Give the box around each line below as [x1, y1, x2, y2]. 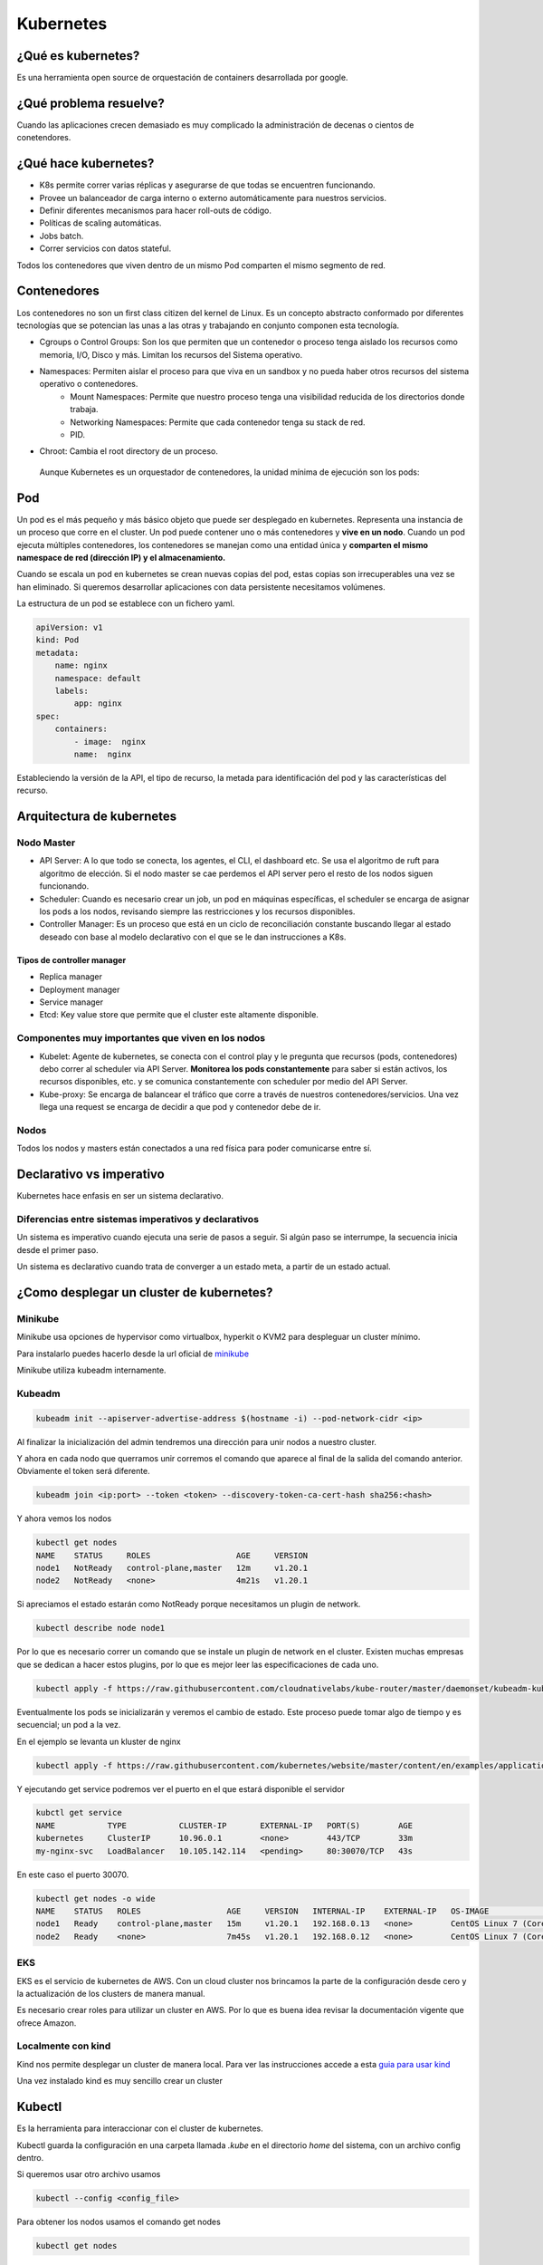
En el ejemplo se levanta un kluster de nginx [16, 1736, 181, 1747]
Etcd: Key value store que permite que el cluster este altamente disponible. [39, 1009, 319, 1020]
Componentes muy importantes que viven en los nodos [16, 1032, 266, 1045]
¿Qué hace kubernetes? [16, 156, 155, 171]
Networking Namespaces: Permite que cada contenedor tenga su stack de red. [70, 417, 366, 428]
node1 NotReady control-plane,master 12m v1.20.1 [35, 1563, 309, 1574]
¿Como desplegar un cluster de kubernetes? [16, 1285, 273, 1300]
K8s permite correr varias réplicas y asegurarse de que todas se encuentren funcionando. [39, 179, 376, 190]
